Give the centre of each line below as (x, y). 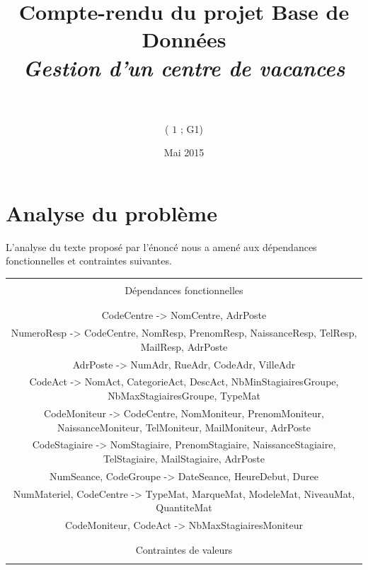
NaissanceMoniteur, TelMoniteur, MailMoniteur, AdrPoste (184, 427)
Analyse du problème (111, 213)
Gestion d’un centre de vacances (184, 67)
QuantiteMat (184, 507)
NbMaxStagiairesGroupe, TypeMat (184, 396)
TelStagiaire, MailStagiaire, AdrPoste (184, 458)
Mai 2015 (184, 152)
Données (184, 39)
